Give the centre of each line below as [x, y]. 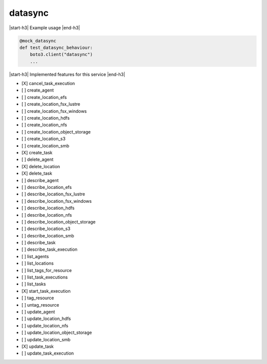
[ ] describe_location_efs [46, 187]
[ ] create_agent [38, 90]
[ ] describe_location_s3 [46, 229]
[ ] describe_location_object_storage [59, 222]
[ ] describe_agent [40, 180]
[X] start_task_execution [46, 291]
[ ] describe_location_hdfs [48, 208]
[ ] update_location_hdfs [46, 318]
